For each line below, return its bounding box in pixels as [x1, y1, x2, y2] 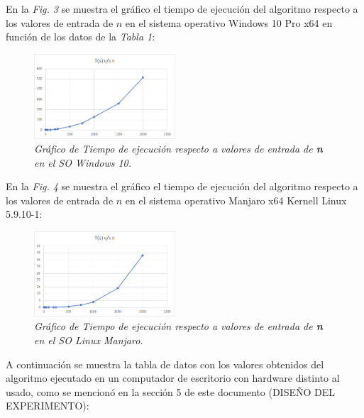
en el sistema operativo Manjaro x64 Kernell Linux [125, 192, 347, 207]
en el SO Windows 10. [34, 155, 132, 170]
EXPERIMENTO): [6, 398, 89, 413]
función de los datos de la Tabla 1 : [6, 29, 155, 44]
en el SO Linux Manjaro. [34, 332, 143, 347]
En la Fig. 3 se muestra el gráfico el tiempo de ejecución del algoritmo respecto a [6, 1, 358, 16]
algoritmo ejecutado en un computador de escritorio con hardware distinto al [6, 370, 340, 385]
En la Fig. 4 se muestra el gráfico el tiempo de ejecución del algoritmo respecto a [6, 179, 358, 194]
